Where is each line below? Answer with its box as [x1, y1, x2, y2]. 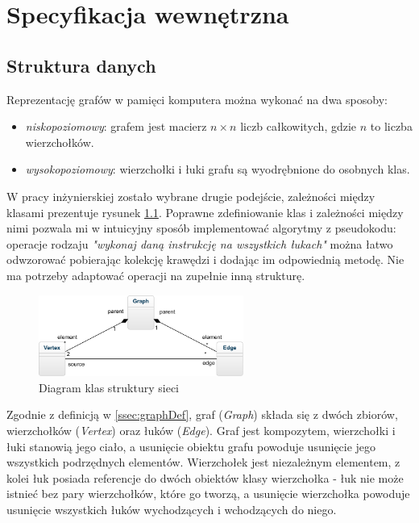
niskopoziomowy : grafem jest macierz [25, 118, 207, 135]
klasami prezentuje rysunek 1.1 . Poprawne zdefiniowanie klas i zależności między [6, 203, 404, 220]
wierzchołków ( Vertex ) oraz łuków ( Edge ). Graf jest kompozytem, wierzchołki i [6, 421, 396, 438]
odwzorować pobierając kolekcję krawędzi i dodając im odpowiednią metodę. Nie [6, 251, 404, 268]
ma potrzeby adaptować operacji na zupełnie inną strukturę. [6, 266, 305, 283]
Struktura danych [6, 52, 156, 77]
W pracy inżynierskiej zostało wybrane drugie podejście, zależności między [6, 187, 375, 204]
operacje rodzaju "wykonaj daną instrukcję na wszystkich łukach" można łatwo [6, 235, 393, 252]
